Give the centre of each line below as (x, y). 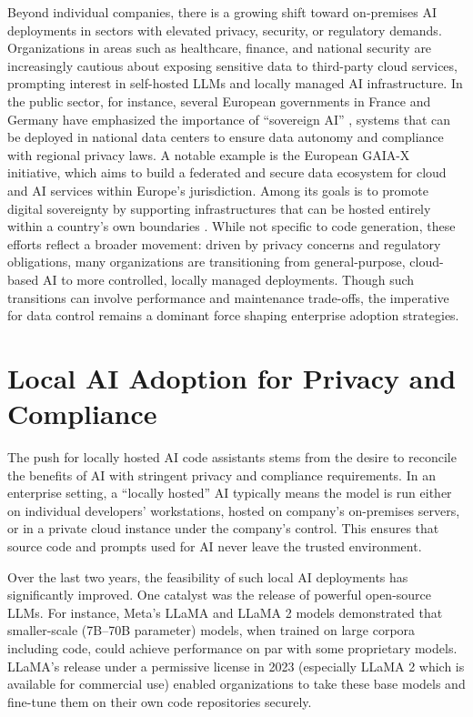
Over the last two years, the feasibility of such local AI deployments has (208, 576)
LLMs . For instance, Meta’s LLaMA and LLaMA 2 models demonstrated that (225, 612)
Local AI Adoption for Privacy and (232, 377)
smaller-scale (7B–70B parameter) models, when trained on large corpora (211, 630)
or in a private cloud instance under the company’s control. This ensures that (223, 528)
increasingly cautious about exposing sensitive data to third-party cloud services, (232, 65)
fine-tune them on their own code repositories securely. (160, 701)
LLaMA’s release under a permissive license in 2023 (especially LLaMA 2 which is (236, 666)
